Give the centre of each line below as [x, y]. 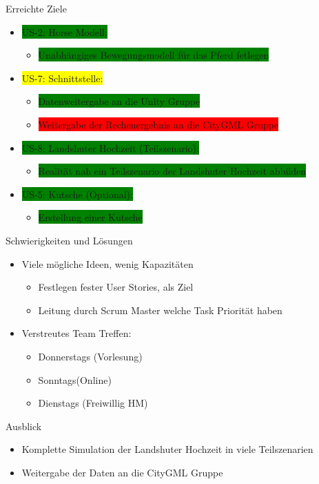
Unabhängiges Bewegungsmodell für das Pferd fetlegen [154, 55]
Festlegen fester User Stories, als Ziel [116, 287]
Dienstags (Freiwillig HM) [93, 403]
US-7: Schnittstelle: [62, 78]
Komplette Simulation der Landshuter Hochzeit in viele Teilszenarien [167, 449]
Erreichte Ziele [36, 8]
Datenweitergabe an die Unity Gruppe [119, 101]
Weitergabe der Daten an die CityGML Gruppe [122, 472]
